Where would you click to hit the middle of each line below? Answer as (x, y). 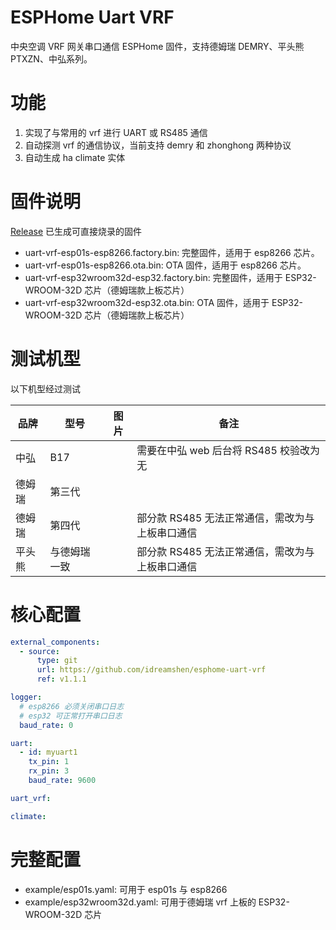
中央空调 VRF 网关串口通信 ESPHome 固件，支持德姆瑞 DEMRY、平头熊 (157, 46)
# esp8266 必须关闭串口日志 (72, 706)
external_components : (55, 642)
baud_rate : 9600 (62, 781)
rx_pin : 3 (49, 771)
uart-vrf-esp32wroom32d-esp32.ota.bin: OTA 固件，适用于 (147, 302)
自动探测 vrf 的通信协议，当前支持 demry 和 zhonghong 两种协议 (158, 145)
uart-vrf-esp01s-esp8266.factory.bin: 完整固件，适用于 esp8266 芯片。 (172, 252)
